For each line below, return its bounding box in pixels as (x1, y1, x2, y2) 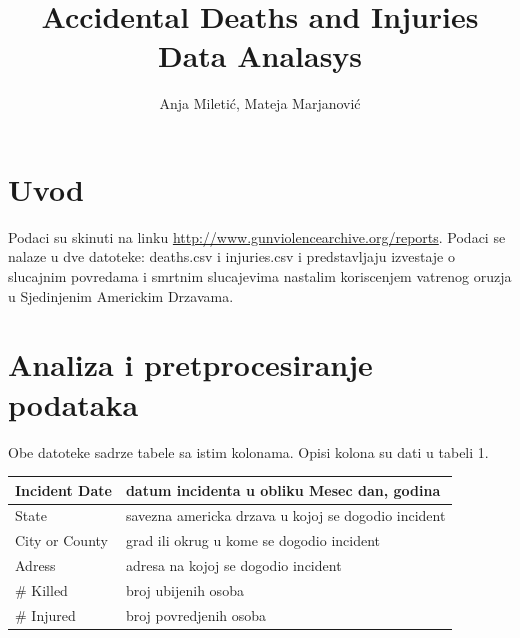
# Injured (15, 604, 76, 625)
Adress (15, 555, 56, 576)
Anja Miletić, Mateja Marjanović (159, 93, 361, 114)
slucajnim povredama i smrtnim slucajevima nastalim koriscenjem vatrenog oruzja (8, 266, 512, 287)
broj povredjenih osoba (125, 604, 267, 625)
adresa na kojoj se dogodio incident (125, 555, 342, 576)
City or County (15, 530, 108, 551)
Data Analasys (157, 35, 363, 76)
